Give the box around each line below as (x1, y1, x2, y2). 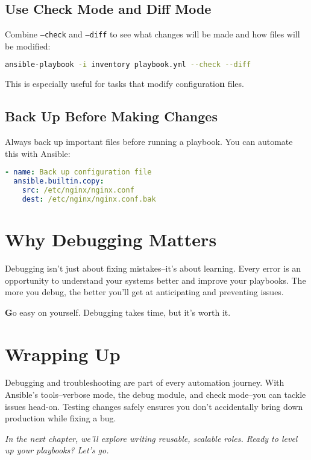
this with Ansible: (5, 147, 71, 159)
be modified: (5, 39, 51, 52)
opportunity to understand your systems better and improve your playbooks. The (5, 273, 306, 286)
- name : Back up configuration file (5, 168, 152, 177)
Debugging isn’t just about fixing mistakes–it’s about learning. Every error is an (5, 261, 301, 274)
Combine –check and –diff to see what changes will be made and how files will (5, 28, 300, 40)
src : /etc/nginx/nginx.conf (22, 186, 134, 195)
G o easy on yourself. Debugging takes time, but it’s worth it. (5, 305, 231, 318)
